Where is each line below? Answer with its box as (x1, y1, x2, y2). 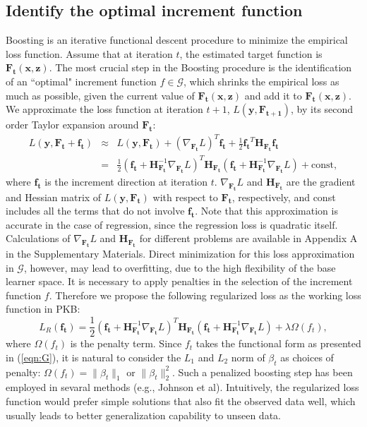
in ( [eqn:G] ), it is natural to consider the (6, 349, 181, 364)
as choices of (280, 349, 334, 364)
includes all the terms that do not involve (6, 203, 185, 218)
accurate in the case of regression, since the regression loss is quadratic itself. (6, 217, 338, 231)
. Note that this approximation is (195, 203, 338, 218)
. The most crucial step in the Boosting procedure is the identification (49, 60, 352, 75)
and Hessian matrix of (6, 189, 102, 204)
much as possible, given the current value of (6, 88, 195, 102)
